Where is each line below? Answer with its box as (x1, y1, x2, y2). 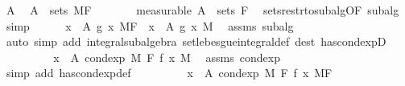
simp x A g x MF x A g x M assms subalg (6, 17, 294, 34)
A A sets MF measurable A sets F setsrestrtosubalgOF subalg (6, 2, 399, 18)
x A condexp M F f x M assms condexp (53, 48, 280, 65)
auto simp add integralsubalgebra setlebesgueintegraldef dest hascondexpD (6, 33, 386, 50)
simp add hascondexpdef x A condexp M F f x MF (6, 64, 333, 81)
